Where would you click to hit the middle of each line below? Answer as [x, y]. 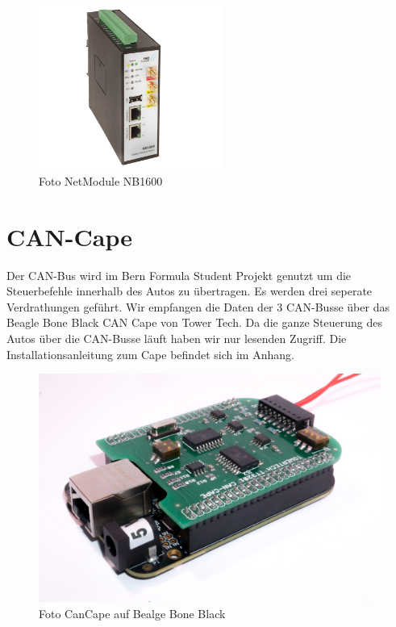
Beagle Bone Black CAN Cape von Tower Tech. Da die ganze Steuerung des [194, 322]
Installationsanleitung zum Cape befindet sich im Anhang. [150, 354]
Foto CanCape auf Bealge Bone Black [132, 613]
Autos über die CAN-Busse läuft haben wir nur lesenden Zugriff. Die [177, 339]
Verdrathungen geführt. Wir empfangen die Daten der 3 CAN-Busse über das [198, 306]
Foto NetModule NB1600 [101, 180]
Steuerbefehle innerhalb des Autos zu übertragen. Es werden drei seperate [190, 291]
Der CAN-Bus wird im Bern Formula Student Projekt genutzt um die [179, 275]
